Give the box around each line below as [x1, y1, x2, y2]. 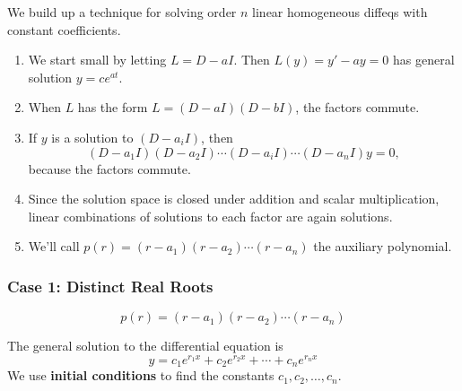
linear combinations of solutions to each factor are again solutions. [28, 206, 393, 225]
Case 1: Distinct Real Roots [7, 274, 214, 297]
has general [392, 50, 455, 69]
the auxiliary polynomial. [313, 237, 452, 256]
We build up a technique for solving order [7, 3, 237, 21]
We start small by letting [28, 50, 167, 69]
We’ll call [28, 237, 80, 256]
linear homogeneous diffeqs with [252, 3, 428, 21]
